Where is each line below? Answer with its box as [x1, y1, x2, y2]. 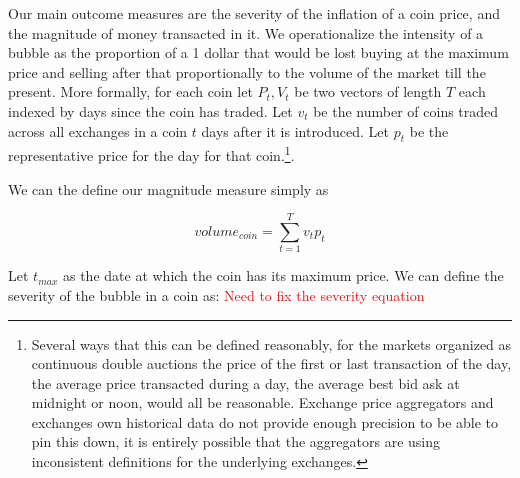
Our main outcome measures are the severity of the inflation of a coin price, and [8, 3, 500, 23]
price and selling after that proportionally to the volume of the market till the [8, 61, 486, 82]
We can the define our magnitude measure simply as [8, 178, 329, 199]
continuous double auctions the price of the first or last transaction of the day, [31, 353, 512, 374]
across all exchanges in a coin [8, 120, 188, 141]
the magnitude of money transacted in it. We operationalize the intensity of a [8, 22, 484, 43]
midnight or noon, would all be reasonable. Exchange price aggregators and [31, 392, 494, 413]
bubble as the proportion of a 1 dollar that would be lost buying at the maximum [8, 42, 509, 63]
